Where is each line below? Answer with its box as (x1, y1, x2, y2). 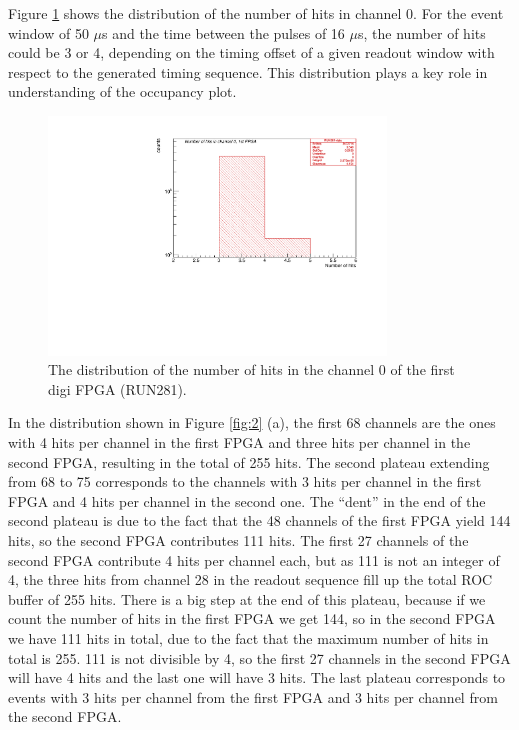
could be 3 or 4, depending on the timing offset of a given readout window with (8, 42, 495, 63)
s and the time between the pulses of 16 (102, 22, 345, 43)
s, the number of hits (358, 22, 486, 43)
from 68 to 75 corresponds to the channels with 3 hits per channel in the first (8, 471, 482, 492)
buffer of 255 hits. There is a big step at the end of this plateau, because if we (8, 588, 486, 609)
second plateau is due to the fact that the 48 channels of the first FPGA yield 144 (8, 510, 511, 531)
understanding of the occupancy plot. (8, 81, 237, 102)
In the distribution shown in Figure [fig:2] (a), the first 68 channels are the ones (8, 412, 496, 433)
